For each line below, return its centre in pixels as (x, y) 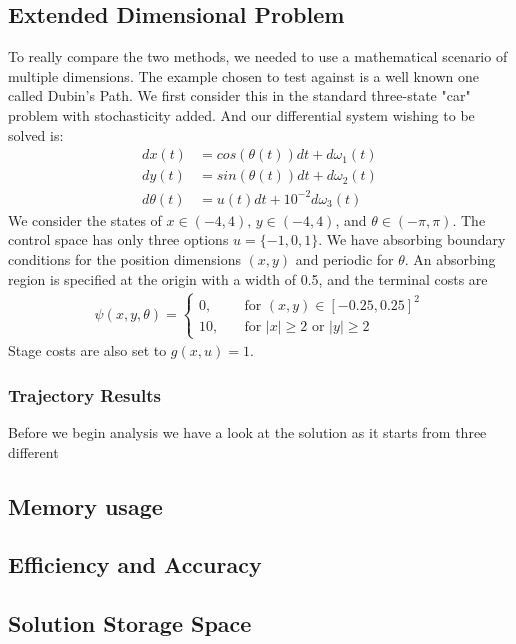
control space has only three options (118, 239)
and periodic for (344, 258)
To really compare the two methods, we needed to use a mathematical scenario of (258, 56)
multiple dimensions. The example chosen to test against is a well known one (243, 75)
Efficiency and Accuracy (135, 564)
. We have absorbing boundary (412, 239)
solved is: (36, 134)
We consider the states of (85, 219)
